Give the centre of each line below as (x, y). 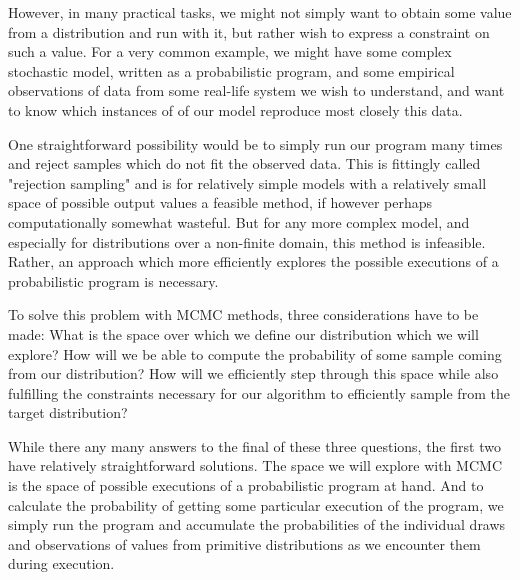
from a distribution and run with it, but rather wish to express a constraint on (249, 31)
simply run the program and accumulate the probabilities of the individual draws (257, 524)
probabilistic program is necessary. (113, 280)
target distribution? (68, 412)
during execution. (61, 563)
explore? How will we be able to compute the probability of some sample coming (255, 353)
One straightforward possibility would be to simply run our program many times (255, 143)
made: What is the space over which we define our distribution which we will (243, 333)
